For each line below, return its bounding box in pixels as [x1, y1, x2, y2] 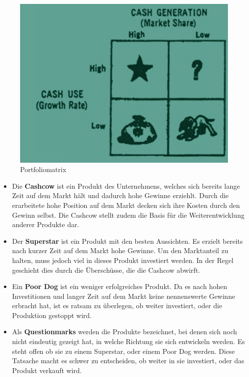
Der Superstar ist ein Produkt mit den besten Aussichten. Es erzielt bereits [12, 235, 243, 246]
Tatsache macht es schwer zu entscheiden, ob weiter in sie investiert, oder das [12, 355, 245, 366]
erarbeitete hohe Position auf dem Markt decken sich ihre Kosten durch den [12, 200, 240, 210]
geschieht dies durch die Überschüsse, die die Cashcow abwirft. [12, 264, 200, 275]
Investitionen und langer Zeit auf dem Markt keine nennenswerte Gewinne [12, 290, 235, 301]
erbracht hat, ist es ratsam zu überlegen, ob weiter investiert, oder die [12, 300, 223, 311]
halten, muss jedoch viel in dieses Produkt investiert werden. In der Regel [12, 255, 234, 265]
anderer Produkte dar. [12, 219, 79, 230]
